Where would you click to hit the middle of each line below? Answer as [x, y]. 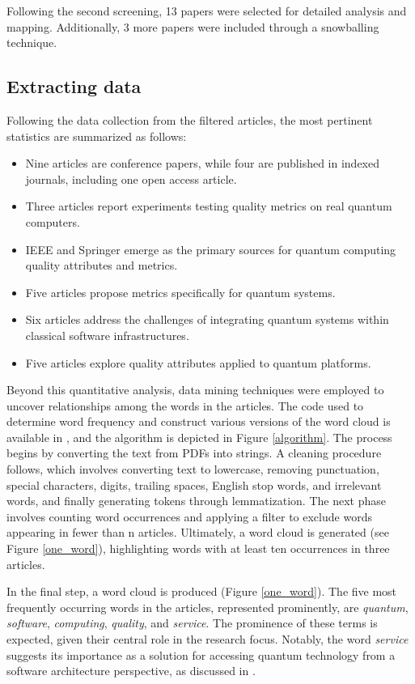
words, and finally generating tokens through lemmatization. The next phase [196, 501]
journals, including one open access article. [131, 178]
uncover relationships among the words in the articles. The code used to [185, 405]
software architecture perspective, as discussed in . [131, 671]
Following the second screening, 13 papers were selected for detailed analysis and [207, 11]
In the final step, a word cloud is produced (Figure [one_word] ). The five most [202, 591]
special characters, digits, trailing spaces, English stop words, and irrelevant [194, 484]
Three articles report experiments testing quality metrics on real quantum [209, 206]
